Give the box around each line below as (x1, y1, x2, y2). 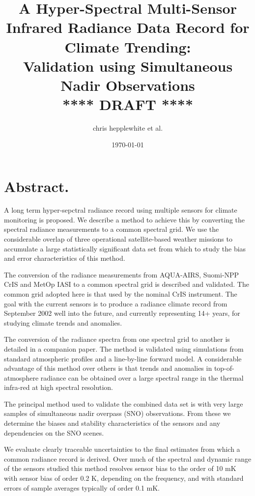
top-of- (214, 363, 234, 373)
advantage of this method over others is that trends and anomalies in (4, 363, 212, 373)
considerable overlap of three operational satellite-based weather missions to (4, 233, 232, 244)
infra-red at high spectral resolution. (4, 382, 113, 392)
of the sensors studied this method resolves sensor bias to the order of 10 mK (4, 463, 236, 473)
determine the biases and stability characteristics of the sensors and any (4, 418, 221, 428)
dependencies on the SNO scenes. (4, 427, 104, 438)
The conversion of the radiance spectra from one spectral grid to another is (4, 334, 230, 344)
